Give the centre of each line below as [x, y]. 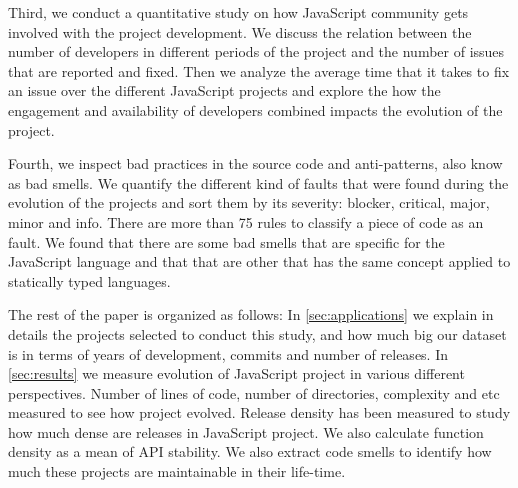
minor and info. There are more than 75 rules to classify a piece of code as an [246, 221]
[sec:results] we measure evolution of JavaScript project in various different [236, 373]
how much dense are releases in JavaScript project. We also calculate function [246, 431]
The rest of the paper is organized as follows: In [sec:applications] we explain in [251, 314]
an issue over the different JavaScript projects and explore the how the [224, 90]
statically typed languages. [89, 280]
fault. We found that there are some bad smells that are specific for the [226, 241]
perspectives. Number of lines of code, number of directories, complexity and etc [254, 392]
